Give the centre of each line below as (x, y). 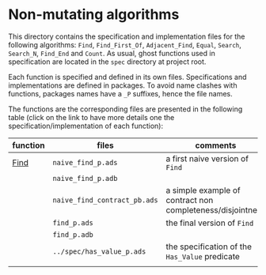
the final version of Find (210, 223)
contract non (190, 200)
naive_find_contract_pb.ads (105, 200)
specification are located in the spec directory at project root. (107, 62)
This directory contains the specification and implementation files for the (127, 36)
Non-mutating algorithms (94, 15)
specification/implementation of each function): (86, 126)
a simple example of (203, 190)
